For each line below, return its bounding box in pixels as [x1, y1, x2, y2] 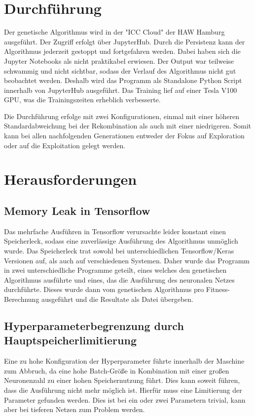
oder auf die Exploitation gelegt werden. [4, 140, 126, 150]
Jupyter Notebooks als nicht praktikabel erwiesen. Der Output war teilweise [4, 55, 234, 66]
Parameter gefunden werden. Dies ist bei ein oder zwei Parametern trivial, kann [4, 394, 246, 405]
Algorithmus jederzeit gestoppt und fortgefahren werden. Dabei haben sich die [4, 46, 241, 56]
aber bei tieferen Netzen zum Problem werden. [4, 404, 145, 415]
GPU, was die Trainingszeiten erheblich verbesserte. [4, 94, 161, 105]
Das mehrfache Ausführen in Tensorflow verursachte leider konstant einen [4, 226, 226, 236]
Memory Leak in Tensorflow [4, 203, 150, 218]
